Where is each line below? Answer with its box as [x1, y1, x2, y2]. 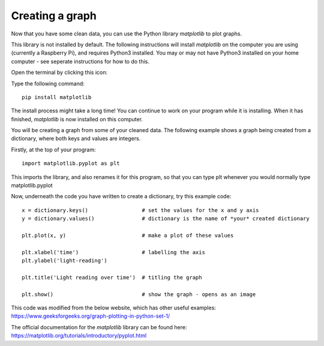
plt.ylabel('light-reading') [22, 257, 107, 264]
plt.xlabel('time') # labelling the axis [22, 249, 205, 255]
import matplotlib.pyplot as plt [22, 160, 120, 167]
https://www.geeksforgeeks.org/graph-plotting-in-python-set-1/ [11, 312, 170, 320]
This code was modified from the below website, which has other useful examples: [11, 304, 216, 312]
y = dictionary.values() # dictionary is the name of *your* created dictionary [22, 215, 310, 222]
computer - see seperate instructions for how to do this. [11, 58, 149, 65]
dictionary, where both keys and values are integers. [11, 135, 141, 142]
